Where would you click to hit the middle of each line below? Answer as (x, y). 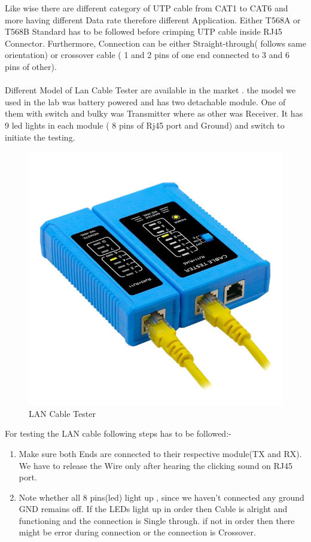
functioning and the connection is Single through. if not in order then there (157, 520)
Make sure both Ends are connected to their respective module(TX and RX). (160, 453)
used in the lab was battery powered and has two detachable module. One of (145, 101)
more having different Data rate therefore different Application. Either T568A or (153, 19)
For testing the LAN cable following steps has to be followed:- (118, 433)
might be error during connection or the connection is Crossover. (137, 532)
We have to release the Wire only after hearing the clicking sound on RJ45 (156, 465)
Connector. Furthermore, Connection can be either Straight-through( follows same (155, 43)
